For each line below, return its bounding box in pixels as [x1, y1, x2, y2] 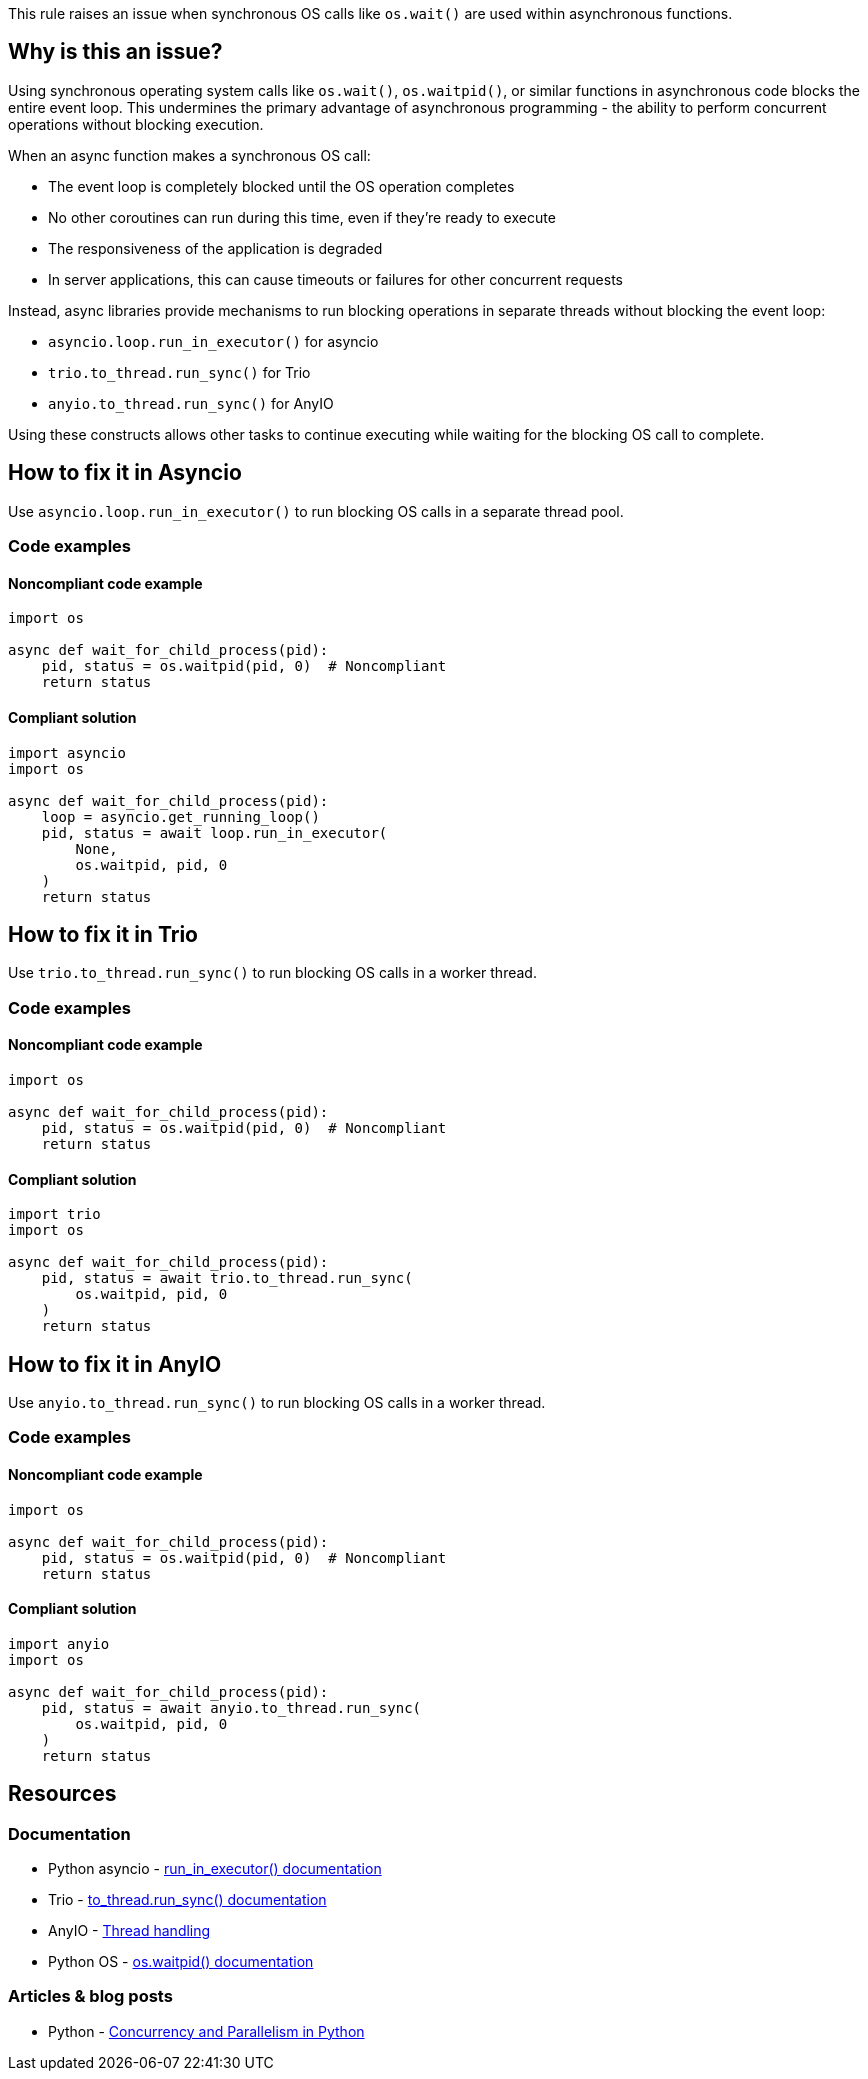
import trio [8, 1206, 101, 1223]
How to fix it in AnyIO [8, 1351, 222, 1377]
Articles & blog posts [8, 1986, 173, 2007]
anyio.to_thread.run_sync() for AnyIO [48, 394, 334, 412]
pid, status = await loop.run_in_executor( [41, 824, 388, 841]
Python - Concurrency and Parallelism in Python [48, 2022, 365, 2040]
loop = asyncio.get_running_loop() [41, 808, 320, 825]
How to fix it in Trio [8, 921, 198, 947]
